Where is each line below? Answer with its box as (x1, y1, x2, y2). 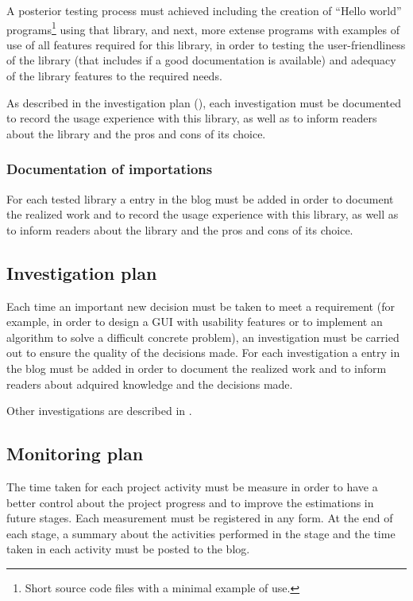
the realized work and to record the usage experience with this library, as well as (6, 206, 399, 223)
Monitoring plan (6, 441, 144, 466)
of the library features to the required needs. (6, 68, 222, 84)
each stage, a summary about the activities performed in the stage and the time (6, 525, 396, 541)
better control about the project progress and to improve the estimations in (6, 494, 374, 510)
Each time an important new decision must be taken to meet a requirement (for (6, 297, 395, 314)
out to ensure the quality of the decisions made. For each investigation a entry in (6, 344, 400, 361)
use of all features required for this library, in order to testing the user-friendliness (6, 36, 406, 52)
